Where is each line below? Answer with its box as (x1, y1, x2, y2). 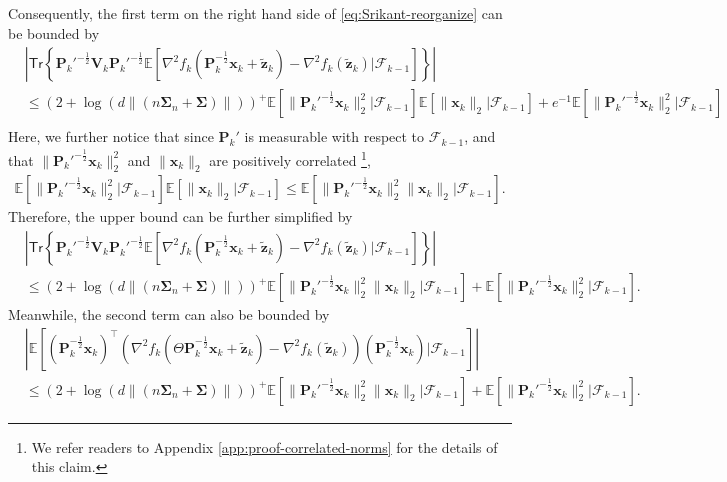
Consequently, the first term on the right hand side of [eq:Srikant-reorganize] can (8, 3, 503, 23)
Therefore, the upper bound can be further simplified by (8, 206, 353, 227)
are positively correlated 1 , (209, 146, 371, 170)
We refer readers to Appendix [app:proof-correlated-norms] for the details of (31, 436, 498, 457)
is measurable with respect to (244, 126, 425, 147)
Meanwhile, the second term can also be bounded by (8, 304, 330, 325)
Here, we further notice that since (8, 126, 214, 147)
